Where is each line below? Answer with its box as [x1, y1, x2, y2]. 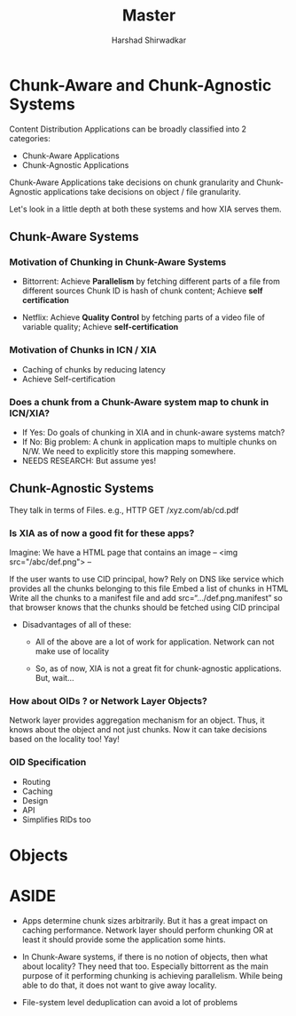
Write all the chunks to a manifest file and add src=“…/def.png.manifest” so [9, 593, 284, 604]
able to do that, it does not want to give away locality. [21, 980, 217, 990]
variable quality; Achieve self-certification [21, 322, 179, 332]
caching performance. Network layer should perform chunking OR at [21, 924, 273, 935]
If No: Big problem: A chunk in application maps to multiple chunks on [21, 436, 277, 447]
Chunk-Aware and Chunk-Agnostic [9, 75, 272, 95]
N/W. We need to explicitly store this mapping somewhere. [21, 445, 237, 456]
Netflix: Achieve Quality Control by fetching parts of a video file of [21, 312, 266, 323]
